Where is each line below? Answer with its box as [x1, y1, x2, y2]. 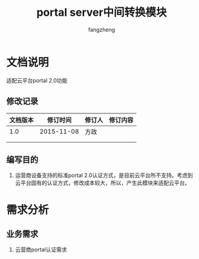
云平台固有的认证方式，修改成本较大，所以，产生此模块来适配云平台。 [15, 180, 191, 187]
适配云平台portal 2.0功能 [6, 76, 68, 84]
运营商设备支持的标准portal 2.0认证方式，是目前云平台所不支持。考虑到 [15, 172, 194, 179]
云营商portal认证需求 [15, 246, 68, 254]
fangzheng [88, 25, 116, 33]
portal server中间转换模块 [36, 5, 168, 19]
